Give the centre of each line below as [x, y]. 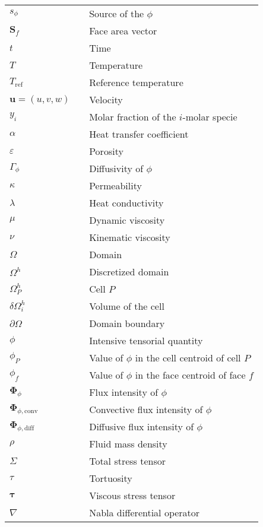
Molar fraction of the [133, 117]
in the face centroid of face [190, 375]
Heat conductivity [126, 203]
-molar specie [210, 117]
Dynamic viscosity [127, 220]
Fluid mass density [128, 444]
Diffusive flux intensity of [142, 426]
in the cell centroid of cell [188, 358]
